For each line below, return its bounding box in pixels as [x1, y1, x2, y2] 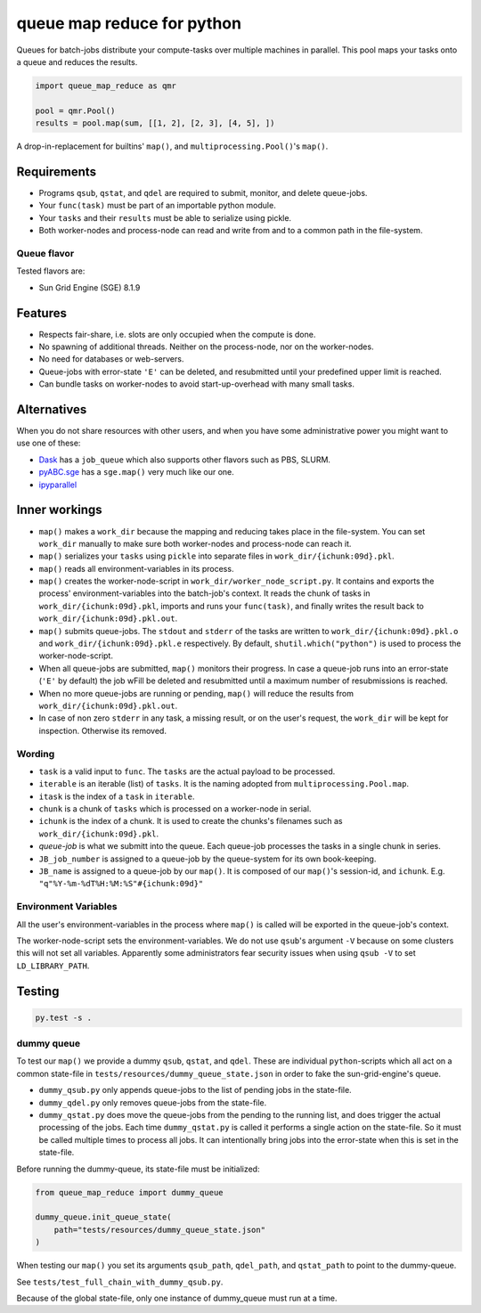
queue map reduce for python [16, 13, 242, 33]
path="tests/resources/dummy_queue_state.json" [53, 1225, 266, 1235]
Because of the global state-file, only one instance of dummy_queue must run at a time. [16, 1293, 338, 1303]
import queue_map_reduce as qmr [35, 80, 177, 91]
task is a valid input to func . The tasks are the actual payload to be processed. [38, 766, 336, 777]
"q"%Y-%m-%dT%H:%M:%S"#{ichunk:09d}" [38, 878, 204, 889]
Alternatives [16, 402, 87, 417]
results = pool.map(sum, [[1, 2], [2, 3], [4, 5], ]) [35, 118, 275, 128]
